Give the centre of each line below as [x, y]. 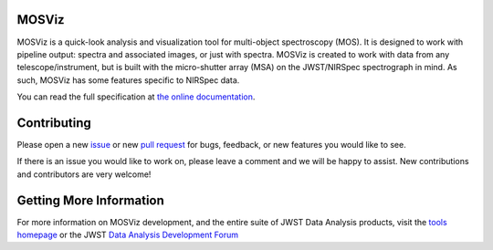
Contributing [54, 123]
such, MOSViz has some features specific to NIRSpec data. [128, 80]
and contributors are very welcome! [84, 174]
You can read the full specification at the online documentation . [136, 97]
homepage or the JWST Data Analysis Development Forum [128, 235]
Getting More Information [90, 200]
